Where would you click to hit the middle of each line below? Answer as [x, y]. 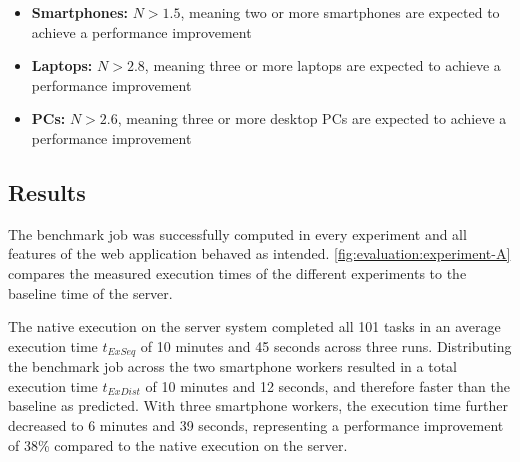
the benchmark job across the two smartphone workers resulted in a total [232, 366]
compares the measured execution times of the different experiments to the [237, 272]
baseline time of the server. [90, 292]
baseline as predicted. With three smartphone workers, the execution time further [258, 405]
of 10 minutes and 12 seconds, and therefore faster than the [327, 385]
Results [47, 191]
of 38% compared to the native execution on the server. [178, 444]
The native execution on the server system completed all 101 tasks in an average [254, 326]
